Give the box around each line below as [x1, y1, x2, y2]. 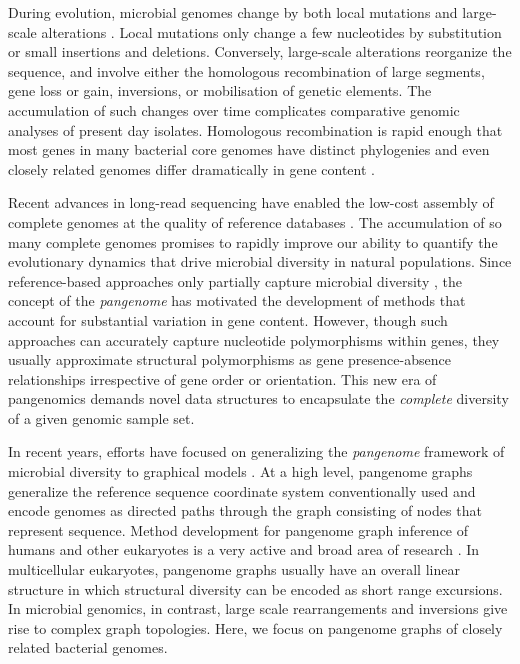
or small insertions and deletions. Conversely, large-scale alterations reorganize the [8, 41, 512, 62]
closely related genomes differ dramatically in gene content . [8, 158, 375, 179]
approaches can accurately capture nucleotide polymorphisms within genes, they [8, 329, 500, 350]
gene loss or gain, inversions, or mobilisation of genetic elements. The [8, 80, 432, 101]
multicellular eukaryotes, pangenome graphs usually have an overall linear [8, 559, 460, 580]
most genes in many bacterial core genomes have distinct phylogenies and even [8, 139, 490, 160]
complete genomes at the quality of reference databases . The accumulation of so [8, 211, 502, 232]
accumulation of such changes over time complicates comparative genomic [8, 99, 460, 120]
